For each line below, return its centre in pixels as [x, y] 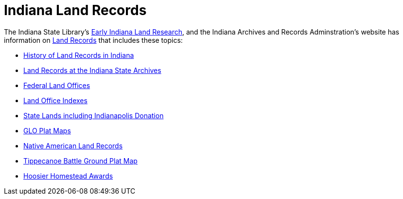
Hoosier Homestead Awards [68, 176]
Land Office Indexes [55, 100]
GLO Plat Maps [47, 130]
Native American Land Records [73, 145]
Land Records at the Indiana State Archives [92, 70]
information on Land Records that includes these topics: [93, 40]
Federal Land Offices [57, 85]
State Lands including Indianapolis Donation [94, 115]
